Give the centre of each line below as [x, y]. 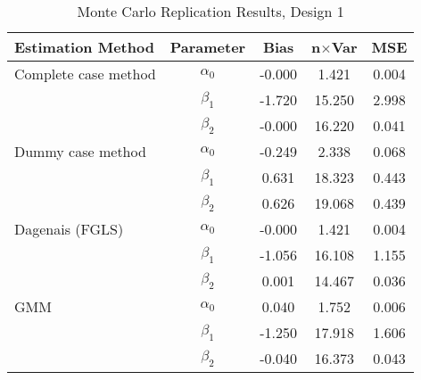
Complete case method [85, 74]
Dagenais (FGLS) [69, 229]
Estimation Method [84, 47]
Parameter [208, 47]
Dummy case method [80, 151]
